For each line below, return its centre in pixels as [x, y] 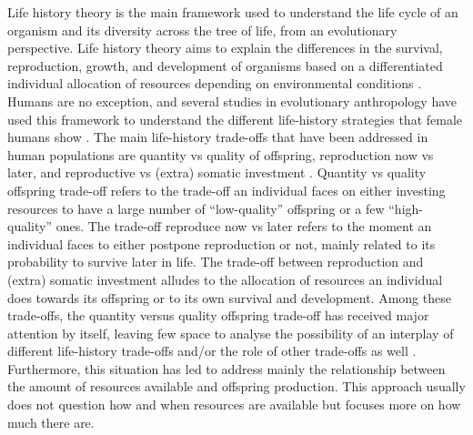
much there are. [51, 422]
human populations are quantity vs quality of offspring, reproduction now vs [221, 154]
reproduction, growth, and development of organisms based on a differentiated [225, 65]
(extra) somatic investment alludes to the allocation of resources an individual [225, 279]
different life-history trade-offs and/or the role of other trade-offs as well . [212, 351]
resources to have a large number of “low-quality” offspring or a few [196, 208]
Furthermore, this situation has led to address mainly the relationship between [226, 368]
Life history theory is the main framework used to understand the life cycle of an [233, 12]
